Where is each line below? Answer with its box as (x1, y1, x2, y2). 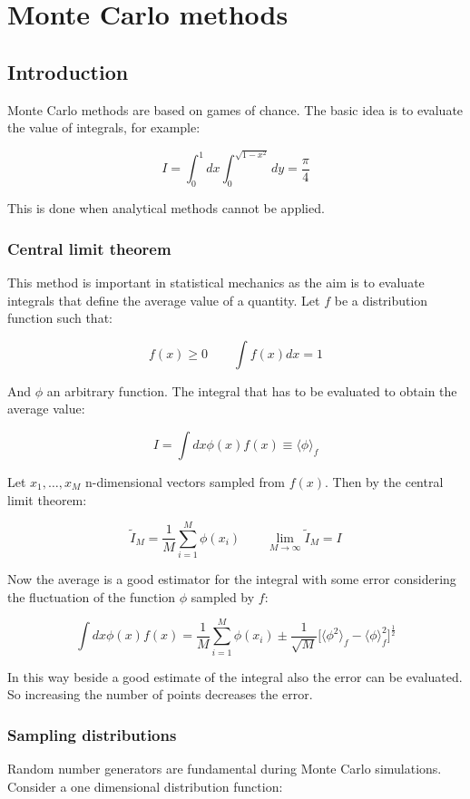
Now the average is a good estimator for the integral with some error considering (7, 570, 456, 589)
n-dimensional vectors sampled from (84, 472, 285, 491)
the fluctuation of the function (7, 587, 176, 606)
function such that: (7, 308, 113, 327)
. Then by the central (325, 472, 444, 491)
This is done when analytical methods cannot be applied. (7, 199, 325, 218)
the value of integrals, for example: (7, 118, 201, 137)
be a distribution (334, 290, 428, 309)
